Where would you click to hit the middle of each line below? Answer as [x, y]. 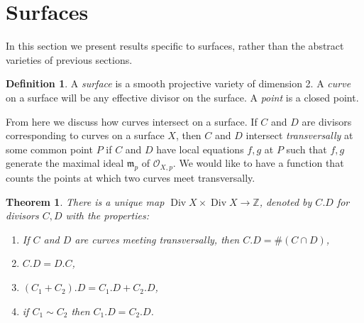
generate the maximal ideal [65, 163]
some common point [49, 149]
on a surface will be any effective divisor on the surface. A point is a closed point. [182, 97]
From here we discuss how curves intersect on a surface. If [132, 121]
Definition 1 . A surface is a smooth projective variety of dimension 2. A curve [178, 83]
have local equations [200, 149]
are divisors [327, 121]
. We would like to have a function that [258, 163]
